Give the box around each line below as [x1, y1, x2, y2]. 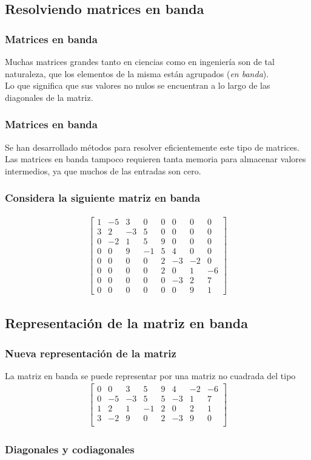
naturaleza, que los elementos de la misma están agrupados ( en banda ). [5, 67, 269, 80]
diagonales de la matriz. [5, 91, 93, 103]
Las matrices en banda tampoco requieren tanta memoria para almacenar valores [5, 153, 306, 165]
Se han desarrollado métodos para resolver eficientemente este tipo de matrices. [5, 140, 299, 153]
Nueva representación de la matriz [5, 345, 176, 360]
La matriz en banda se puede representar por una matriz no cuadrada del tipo [5, 369, 296, 382]
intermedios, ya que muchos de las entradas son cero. [5, 164, 201, 177]
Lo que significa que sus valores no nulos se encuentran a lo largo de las [5, 79, 270, 92]
